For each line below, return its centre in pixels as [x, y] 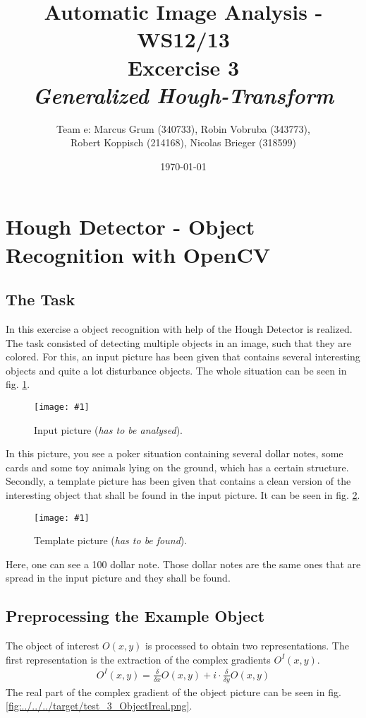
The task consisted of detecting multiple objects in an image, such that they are [178, 342]
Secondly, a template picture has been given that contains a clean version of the [178, 481]
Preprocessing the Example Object [135, 616]
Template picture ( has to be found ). [111, 540]
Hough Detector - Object [130, 226]
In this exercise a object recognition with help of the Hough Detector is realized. [179, 329]
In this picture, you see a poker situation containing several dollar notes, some [175, 453]
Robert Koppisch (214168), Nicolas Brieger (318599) [183, 142]
